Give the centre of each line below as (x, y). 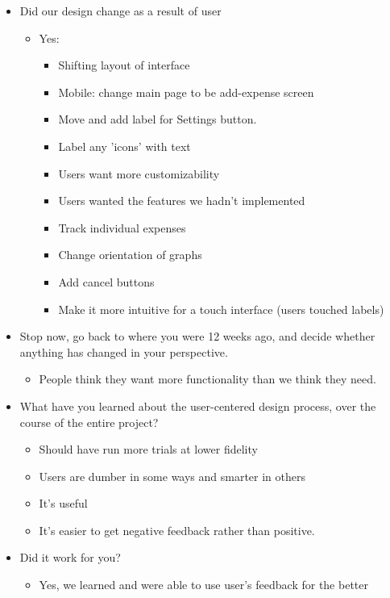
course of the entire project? (89, 422)
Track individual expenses (122, 227)
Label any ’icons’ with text (124, 146)
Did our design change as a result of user (120, 10)
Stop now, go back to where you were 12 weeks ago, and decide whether (197, 336)
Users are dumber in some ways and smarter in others (172, 476)
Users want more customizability (139, 173)
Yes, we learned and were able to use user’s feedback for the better (203, 585)
